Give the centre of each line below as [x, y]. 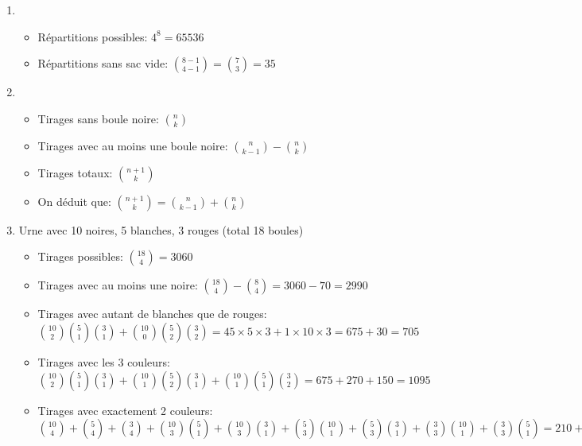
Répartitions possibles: [93, 36]
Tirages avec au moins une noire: [118, 285]
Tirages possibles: [80, 256]
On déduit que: [74, 201]
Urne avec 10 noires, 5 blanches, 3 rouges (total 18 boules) [161, 229]
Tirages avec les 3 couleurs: [104, 361]
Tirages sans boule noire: [98, 118]
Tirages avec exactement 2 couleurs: [125, 410]
